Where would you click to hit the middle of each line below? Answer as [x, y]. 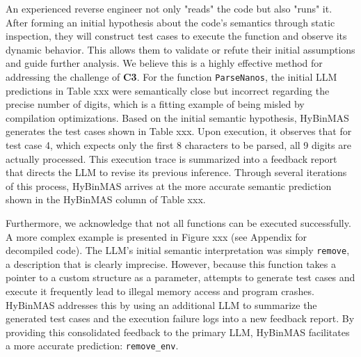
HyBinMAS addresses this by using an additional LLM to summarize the [161, 304]
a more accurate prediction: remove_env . [92, 346]
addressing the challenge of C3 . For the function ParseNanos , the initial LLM [171, 76]
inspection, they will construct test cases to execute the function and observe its [176, 36]
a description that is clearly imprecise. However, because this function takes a [171, 263]
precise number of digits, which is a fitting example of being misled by [155, 104]
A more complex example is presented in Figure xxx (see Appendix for [157, 236]
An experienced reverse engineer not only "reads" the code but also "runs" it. [169, 8]
